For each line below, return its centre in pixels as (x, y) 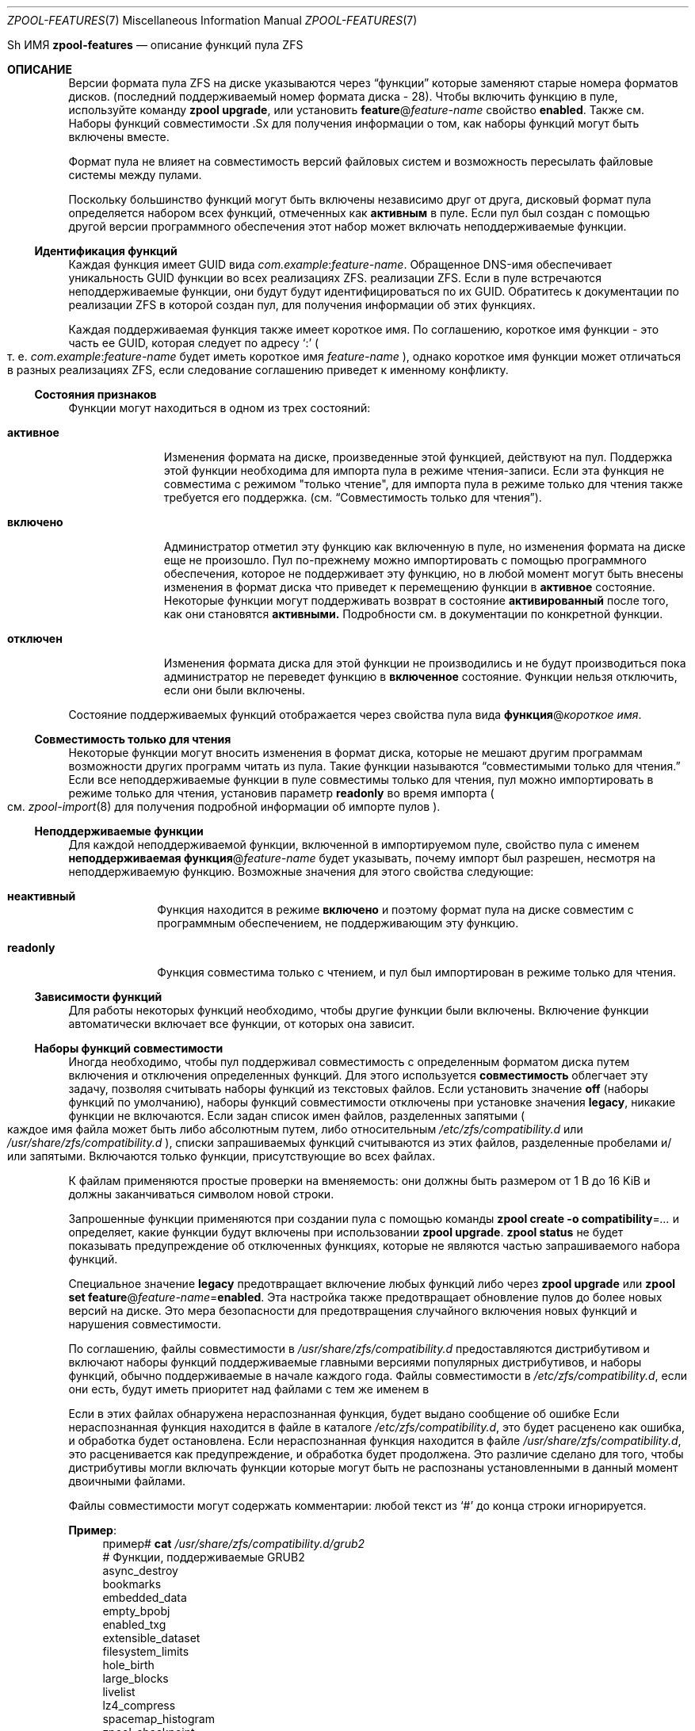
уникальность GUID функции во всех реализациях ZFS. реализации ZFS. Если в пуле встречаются (335, 278)
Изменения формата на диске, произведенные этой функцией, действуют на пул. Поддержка (418, 457)
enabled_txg (134, 1624)
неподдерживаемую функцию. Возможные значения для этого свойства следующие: (301, 871)
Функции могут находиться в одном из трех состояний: (220, 408)
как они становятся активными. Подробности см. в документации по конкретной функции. (413, 614)
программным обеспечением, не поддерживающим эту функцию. (338, 923)
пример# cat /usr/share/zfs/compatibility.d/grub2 (234, 1544)
